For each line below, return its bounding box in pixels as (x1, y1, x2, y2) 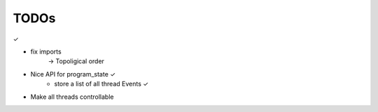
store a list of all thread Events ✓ (54, 80, 149, 88)
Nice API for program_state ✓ (30, 70, 115, 78)
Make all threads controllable (30, 93, 114, 101)
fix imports (30, 47, 62, 56)
